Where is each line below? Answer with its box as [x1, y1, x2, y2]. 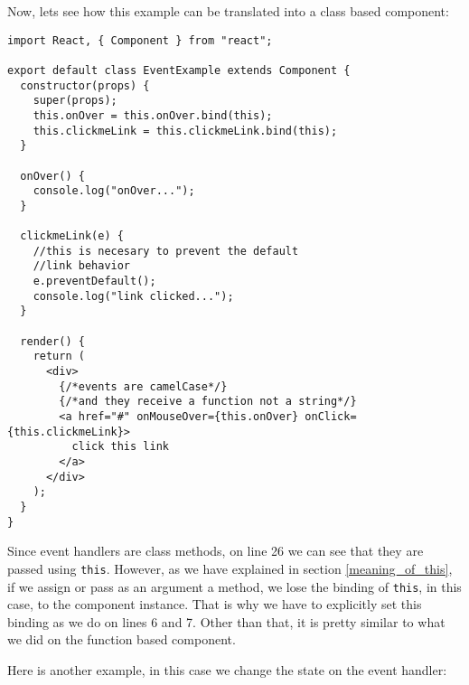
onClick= [305, 410, 357, 423]
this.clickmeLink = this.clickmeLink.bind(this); [33, 124, 338, 137]
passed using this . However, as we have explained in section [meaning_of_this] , [7, 558, 453, 577]
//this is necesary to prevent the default [33, 244, 299, 258]
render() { [20, 334, 85, 348]
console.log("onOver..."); [33, 184, 195, 198]
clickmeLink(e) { [20, 230, 124, 243]
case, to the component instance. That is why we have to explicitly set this [7, 595, 422, 614]
